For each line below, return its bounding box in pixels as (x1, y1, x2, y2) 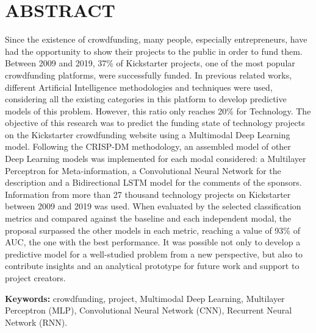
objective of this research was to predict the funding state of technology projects (5, 116, 305, 129)
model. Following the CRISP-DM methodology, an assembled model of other (5, 140, 291, 153)
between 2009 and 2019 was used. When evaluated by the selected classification (5, 200, 301, 212)
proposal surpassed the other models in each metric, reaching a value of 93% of (5, 223, 300, 236)
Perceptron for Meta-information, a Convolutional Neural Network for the (5, 164, 281, 177)
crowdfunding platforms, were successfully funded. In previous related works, (5, 68, 292, 81)
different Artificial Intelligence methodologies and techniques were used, (5, 80, 273, 93)
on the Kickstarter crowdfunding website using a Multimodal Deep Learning (5, 128, 290, 141)
